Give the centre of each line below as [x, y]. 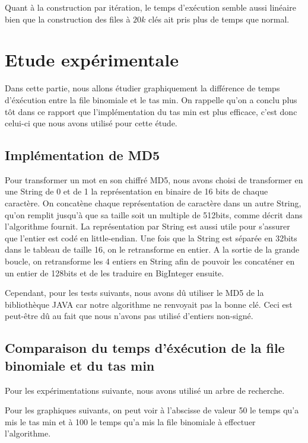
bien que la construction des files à [68, 19]
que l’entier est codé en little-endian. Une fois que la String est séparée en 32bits [151, 238]
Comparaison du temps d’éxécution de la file [145, 348]
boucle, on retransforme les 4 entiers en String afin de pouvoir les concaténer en [150, 261]
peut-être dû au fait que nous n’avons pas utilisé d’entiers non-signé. [129, 316]
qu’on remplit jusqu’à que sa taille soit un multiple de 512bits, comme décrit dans [154, 214]
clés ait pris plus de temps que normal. [219, 19]
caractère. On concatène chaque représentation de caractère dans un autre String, [153, 203]
